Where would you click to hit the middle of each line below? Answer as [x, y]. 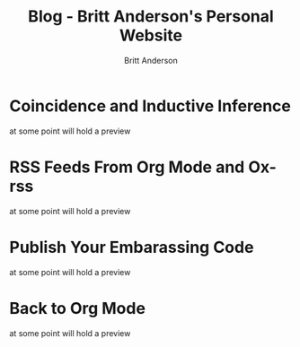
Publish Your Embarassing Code [132, 247]
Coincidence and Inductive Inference [150, 106]
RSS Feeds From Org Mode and [127, 167]
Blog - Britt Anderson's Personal [151, 17]
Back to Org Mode [78, 308]
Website [151, 35]
